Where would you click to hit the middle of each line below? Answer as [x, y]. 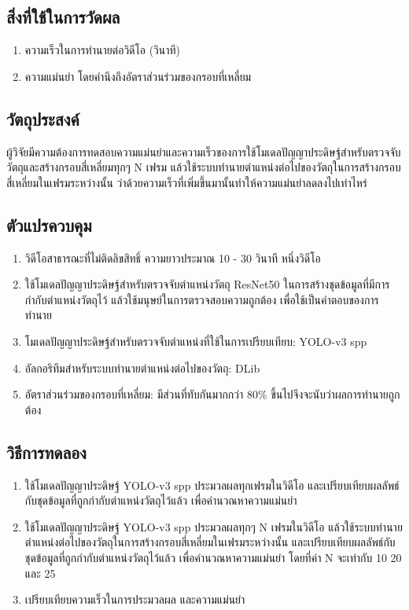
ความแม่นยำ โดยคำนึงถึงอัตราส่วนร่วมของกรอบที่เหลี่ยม [138, 76]
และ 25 [40, 573]
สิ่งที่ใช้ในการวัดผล [63, 17]
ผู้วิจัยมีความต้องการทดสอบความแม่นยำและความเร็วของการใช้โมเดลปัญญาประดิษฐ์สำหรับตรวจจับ [204, 151]
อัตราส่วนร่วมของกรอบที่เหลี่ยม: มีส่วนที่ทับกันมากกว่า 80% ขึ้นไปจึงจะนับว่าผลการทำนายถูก [212, 394]
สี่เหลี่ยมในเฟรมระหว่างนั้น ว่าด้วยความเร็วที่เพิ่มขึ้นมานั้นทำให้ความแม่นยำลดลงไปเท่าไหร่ [187, 182]
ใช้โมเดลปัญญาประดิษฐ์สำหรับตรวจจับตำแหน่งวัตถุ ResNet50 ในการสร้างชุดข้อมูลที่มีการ [207, 284]
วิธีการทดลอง [46, 452]
